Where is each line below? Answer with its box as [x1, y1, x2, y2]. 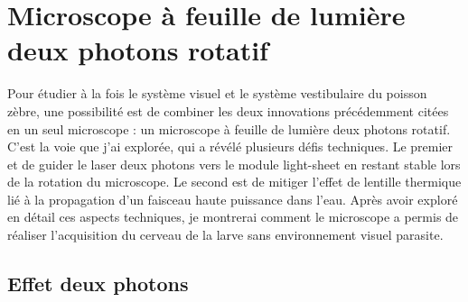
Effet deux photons [7, 270, 189, 297]
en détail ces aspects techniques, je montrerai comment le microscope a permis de [7, 207, 459, 226]
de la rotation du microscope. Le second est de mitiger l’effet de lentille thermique [7, 172, 462, 191]
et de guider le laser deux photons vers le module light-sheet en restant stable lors [7, 154, 461, 173]
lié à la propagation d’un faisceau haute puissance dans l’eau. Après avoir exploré [7, 189, 458, 208]
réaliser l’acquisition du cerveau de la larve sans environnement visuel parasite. [7, 225, 444, 244]
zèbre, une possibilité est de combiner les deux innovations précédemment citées [7, 101, 449, 120]
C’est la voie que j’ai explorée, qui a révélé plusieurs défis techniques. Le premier [7, 137, 454, 156]
